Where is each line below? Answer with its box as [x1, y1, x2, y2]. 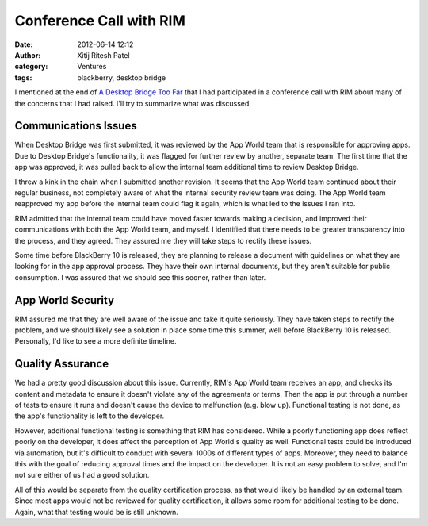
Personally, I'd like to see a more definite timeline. [14, 336, 177, 346]
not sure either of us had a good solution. [14, 470, 150, 480]
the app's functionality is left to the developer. [14, 411, 165, 420]
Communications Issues [14, 119, 138, 132]
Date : [14, 40, 33, 49]
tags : [14, 72, 32, 83]
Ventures [77, 62, 107, 71]
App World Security [14, 294, 115, 307]
